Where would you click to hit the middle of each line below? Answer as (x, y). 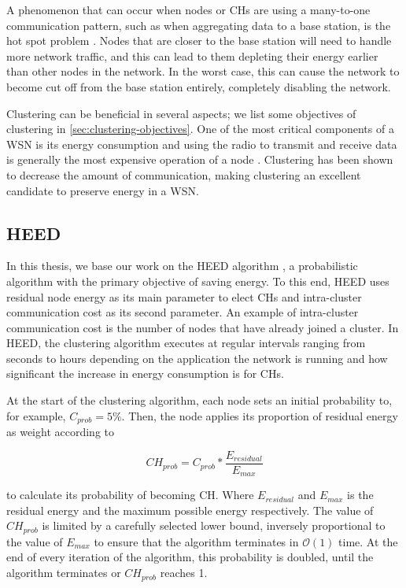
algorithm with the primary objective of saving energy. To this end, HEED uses (198, 281)
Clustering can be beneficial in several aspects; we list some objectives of (181, 113)
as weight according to (60, 432)
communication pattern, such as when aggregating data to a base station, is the (199, 25)
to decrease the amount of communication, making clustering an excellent (184, 174)
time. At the (368, 541)
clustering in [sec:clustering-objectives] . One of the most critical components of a (200, 129)
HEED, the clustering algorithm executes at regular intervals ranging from (186, 343)
